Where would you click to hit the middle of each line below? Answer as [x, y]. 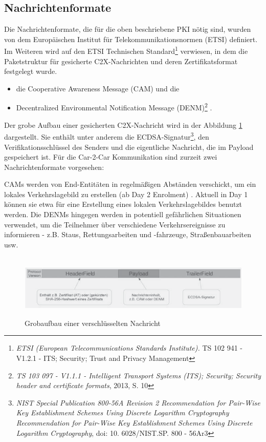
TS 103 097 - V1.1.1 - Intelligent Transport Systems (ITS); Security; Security [138, 375]
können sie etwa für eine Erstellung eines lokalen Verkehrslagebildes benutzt [123, 204]
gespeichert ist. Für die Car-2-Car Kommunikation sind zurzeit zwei [111, 157]
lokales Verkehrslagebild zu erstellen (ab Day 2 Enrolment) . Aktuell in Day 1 [126, 194]
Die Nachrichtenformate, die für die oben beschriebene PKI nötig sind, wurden [128, 29]
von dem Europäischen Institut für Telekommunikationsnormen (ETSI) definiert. [131, 39]
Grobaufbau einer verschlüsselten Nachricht [93, 323]
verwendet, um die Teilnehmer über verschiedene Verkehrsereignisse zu [115, 224]
